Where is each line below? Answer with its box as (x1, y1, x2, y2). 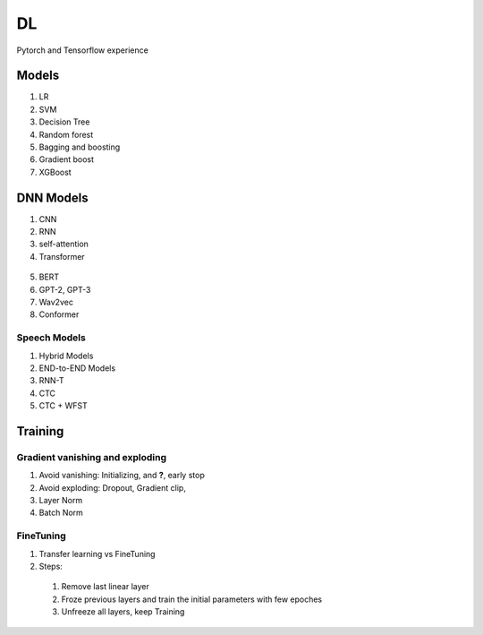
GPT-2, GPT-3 (38, 284, 91, 295)
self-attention (38, 238, 89, 250)
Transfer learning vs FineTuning (38, 548, 156, 559)
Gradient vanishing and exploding (16, 451, 167, 463)
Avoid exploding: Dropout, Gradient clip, (38, 482, 187, 493)
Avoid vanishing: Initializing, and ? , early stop (38, 470, 205, 481)
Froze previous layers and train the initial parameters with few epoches (61, 594, 322, 605)
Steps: (38, 561, 63, 571)
